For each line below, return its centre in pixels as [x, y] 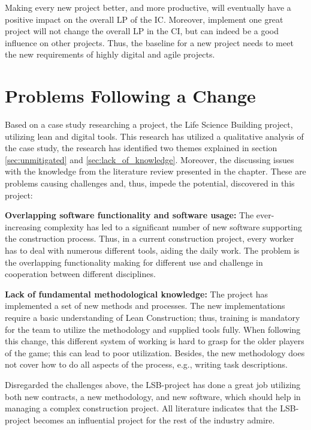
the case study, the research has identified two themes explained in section [141, 148]
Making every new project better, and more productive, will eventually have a [148, 7]
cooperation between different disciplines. [80, 274]
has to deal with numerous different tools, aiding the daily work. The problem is [152, 250]
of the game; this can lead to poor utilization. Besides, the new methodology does [155, 352]
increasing [23, 226]
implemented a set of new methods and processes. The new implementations [145, 306]
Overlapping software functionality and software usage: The [129, 215]
